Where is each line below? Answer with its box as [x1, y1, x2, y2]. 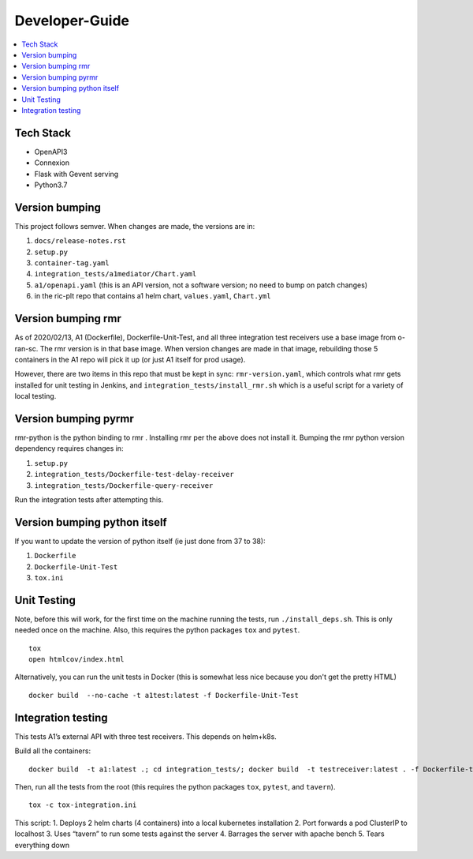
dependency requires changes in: [14, 444, 124, 453]
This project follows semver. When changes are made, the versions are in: [14, 221, 255, 231]
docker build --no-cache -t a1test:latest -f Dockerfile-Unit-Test [28, 691, 299, 700]
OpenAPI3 [34, 147, 68, 156]
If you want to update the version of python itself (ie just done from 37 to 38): [14, 536, 266, 546]
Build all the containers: [14, 746, 91, 756]
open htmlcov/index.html [28, 655, 125, 664]
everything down [14, 840, 70, 850]
